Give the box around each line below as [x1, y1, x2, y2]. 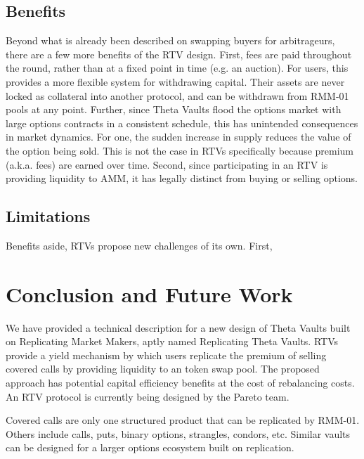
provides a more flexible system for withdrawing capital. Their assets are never [6, 74, 345, 89]
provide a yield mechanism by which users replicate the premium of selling [6, 347, 327, 362]
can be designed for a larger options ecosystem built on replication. [6, 440, 294, 455]
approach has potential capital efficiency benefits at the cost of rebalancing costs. [6, 375, 355, 390]
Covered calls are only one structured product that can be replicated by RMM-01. [6, 413, 360, 427]
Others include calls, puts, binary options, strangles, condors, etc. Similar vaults [6, 426, 351, 441]
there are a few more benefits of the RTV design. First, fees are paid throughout [6, 46, 352, 61]
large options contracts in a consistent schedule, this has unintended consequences [6, 115, 358, 130]
